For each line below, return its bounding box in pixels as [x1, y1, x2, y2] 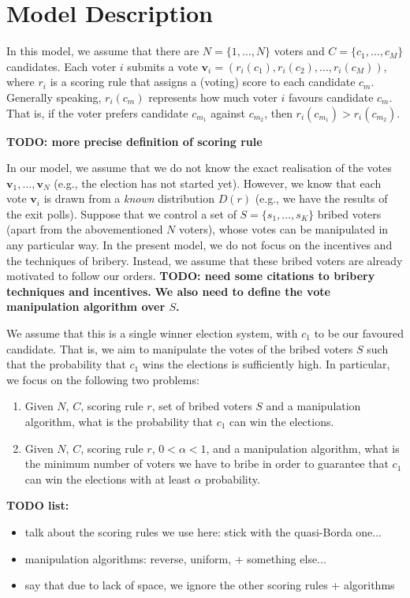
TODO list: [6, 497, 69, 514]
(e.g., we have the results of [255, 190, 388, 207]
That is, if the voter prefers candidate [6, 104, 188, 121]
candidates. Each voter [6, 58, 117, 74]
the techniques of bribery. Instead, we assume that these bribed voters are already [6, 252, 403, 268]
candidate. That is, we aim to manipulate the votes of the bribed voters [6, 340, 353, 357]
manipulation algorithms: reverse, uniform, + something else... [24, 550, 326, 566]
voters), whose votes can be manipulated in [179, 221, 389, 237]
